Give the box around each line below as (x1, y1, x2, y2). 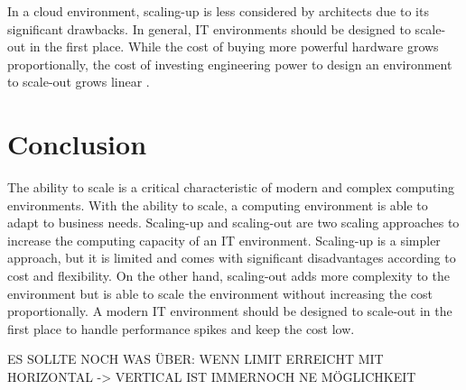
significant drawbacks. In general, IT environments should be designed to (7, 19, 411, 38)
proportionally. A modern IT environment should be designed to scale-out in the (7, 302, 452, 320)
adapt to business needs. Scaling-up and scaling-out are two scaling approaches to (7, 213, 460, 232)
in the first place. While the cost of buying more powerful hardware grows (29, 37, 439, 56)
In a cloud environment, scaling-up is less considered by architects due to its (7, 2, 429, 20)
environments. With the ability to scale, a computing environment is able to (7, 195, 428, 214)
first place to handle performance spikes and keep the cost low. (7, 319, 355, 338)
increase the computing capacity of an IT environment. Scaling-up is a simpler (7, 230, 441, 249)
